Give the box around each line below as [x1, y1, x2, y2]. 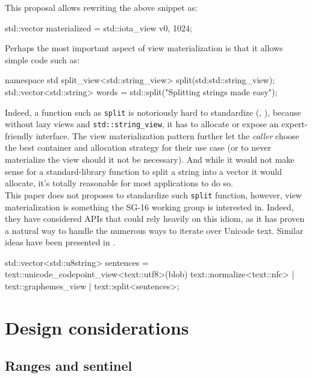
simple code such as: [5, 53, 80, 66]
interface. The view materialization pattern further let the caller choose [36, 129, 299, 142]
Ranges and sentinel [5, 356, 133, 375]
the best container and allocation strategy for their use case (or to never [5, 141, 271, 154]
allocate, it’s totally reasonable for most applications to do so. [5, 177, 233, 189]
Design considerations [5, 315, 189, 339]
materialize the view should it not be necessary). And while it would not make [5, 153, 295, 166]
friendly [5, 129, 33, 142]
